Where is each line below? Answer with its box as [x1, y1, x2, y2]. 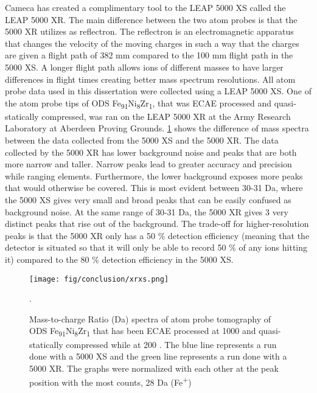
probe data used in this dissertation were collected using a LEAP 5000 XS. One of [5, 85, 312, 97]
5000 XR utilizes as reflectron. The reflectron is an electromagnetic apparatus [5, 25, 294, 38]
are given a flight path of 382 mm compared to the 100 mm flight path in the [5, 49, 293, 61]
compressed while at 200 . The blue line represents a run [66, 338, 277, 350]
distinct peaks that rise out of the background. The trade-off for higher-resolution [5, 217, 309, 230]
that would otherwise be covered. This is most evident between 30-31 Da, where [5, 181, 303, 194]
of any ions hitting [239, 241, 308, 254]
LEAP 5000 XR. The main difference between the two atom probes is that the [5, 13, 298, 26]
